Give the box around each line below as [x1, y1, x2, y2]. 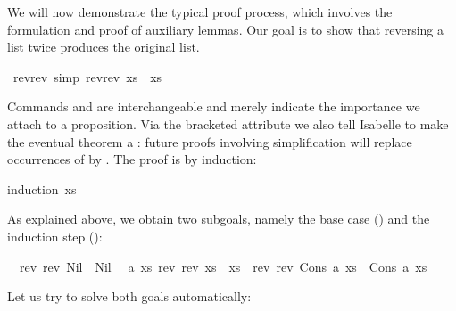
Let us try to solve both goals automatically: [7, 287, 252, 306]
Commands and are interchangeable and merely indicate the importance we [7, 97, 420, 116]
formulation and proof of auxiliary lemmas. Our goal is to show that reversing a [7, 20, 444, 38]
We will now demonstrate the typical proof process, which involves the [7, 3, 393, 20]
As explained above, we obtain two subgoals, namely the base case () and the [7, 209, 430, 228]
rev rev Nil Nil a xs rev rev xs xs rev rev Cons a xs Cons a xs [19, 257, 427, 275]
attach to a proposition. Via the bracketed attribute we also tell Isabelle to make [7, 114, 449, 133]
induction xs [7, 179, 77, 198]
